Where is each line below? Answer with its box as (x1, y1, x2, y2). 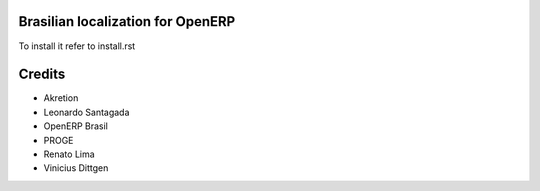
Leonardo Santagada (43, 106, 130, 118)
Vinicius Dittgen (43, 162, 109, 174)
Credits (18, 66, 66, 83)
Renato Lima (43, 148, 95, 160)
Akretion (43, 92, 79, 104)
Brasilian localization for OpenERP (18, 13, 236, 30)
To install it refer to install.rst (18, 40, 136, 52)
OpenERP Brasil (43, 120, 109, 132)
